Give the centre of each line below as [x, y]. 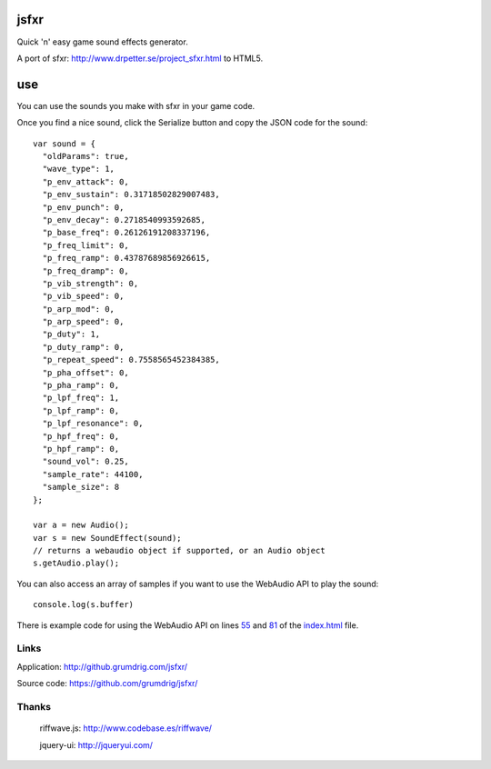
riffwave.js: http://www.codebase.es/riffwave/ [126, 728]
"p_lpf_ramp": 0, [81, 410]
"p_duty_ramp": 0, [83, 347]
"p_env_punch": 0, [83, 207]
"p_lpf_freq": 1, [81, 398]
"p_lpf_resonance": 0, [93, 424]
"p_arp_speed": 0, [83, 322]
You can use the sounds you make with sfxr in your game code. [136, 105]
